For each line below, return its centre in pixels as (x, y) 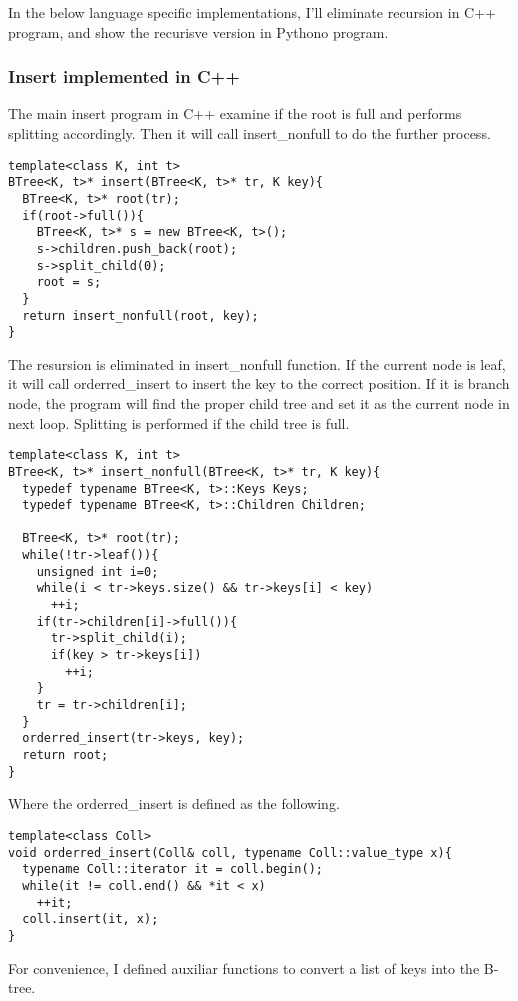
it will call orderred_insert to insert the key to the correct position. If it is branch (259, 383)
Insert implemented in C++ (124, 76)
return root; (65, 755)
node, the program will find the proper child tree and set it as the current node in (259, 403)
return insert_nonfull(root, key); (140, 315)
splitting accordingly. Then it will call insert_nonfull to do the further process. (249, 133)
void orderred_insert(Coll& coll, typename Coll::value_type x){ (230, 852)
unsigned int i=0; (97, 571)
